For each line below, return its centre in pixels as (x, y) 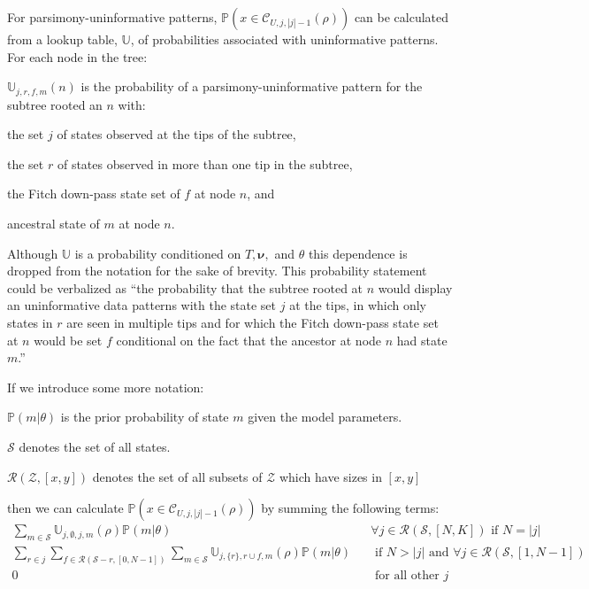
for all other (407, 575)
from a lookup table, (62, 39)
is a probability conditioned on (158, 253)
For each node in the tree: (77, 56)
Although (33, 253)
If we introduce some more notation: (106, 387)
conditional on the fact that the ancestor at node (249, 340)
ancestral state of (54, 224)
